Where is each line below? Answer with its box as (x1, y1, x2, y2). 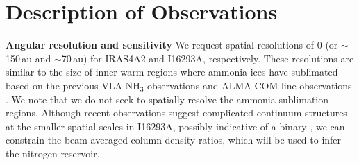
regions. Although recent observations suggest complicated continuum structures (6, 105, 347, 120)
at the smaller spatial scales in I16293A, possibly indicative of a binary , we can (6, 119, 345, 133)
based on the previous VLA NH (6, 78, 140, 92)
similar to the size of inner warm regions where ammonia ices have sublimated (6, 64, 338, 79)
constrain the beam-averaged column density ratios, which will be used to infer (6, 132, 342, 147)
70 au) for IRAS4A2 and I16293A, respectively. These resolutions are (61, 51, 354, 65)
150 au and (6, 51, 51, 65)
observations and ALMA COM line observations (147, 78, 352, 92)
